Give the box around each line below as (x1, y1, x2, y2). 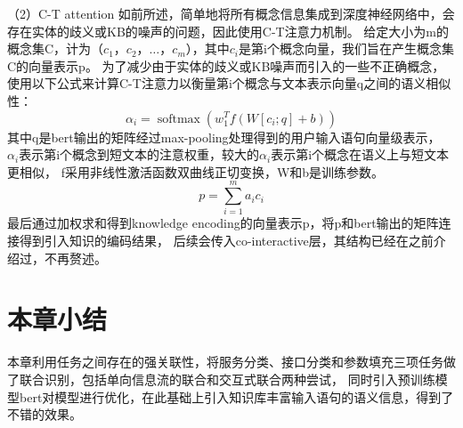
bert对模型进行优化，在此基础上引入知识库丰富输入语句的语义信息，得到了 (19, 387, 454, 406)
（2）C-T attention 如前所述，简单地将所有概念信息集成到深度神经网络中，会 (7, 4, 455, 22)
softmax (157, 112, 200, 125)
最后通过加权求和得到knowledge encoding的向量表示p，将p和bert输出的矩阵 (7, 214, 439, 232)
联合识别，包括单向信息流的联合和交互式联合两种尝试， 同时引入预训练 (19, 369, 435, 388)
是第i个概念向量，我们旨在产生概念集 (239, 39, 454, 58)
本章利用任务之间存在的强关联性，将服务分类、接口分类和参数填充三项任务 (7, 352, 443, 371)
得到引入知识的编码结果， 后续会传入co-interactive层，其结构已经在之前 (19, 231, 434, 250)
